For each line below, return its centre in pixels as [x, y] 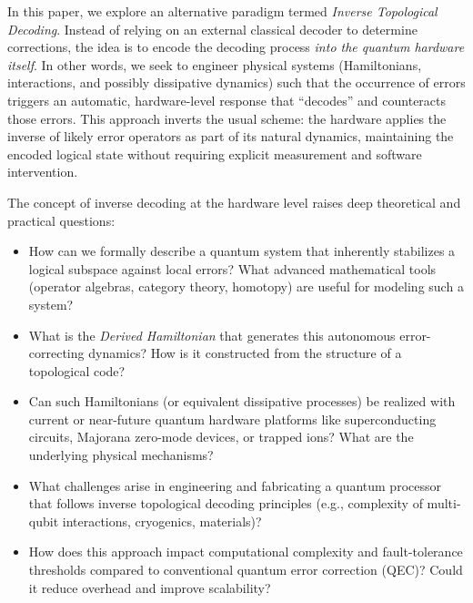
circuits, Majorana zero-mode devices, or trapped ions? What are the [221, 437]
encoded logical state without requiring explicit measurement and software [215, 153]
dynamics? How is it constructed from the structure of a [245, 353]
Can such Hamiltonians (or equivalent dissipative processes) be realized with [242, 401]
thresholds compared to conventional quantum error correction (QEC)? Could [246, 570]
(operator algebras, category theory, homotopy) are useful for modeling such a [246, 286]
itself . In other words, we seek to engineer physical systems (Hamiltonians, [215, 64]
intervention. [43, 172]
